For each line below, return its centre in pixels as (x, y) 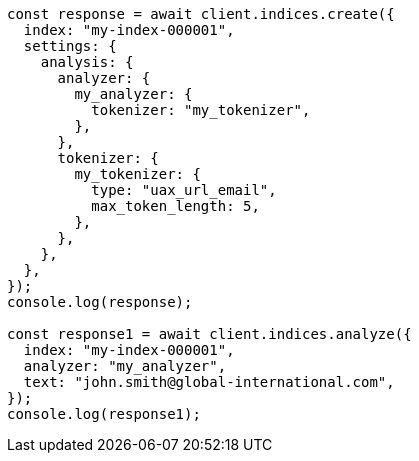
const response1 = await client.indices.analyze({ (209, 334)
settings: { (70, 46)
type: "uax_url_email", (184, 190)
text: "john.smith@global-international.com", (209, 382)
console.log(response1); (104, 414)
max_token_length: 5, (175, 206)
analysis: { (87, 62)
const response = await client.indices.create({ (201, 14)
